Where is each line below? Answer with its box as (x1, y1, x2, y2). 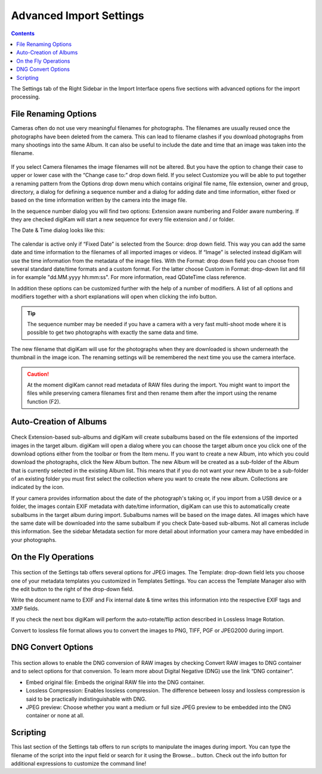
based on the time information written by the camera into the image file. (11, 197, 187, 204)
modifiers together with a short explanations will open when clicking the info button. (11, 293, 218, 301)
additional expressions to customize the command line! (11, 760, 146, 767)
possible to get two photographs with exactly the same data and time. (27, 329, 199, 336)
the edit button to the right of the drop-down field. (11, 586, 134, 593)
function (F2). (27, 398, 61, 405)
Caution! (27, 370, 49, 377)
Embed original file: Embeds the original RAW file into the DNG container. (26, 679, 205, 686)
